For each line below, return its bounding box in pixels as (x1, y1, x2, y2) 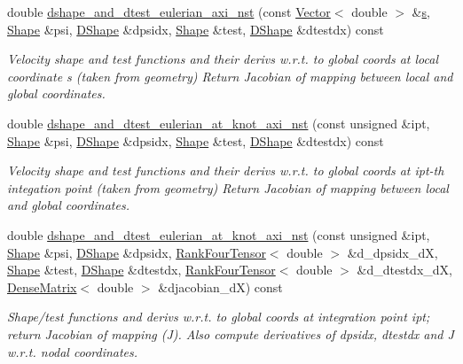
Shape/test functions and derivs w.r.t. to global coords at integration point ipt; (7, 307, 430, 326)
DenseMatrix (7, 277, 77, 296)
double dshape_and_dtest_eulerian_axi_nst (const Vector (7, 3, 331, 20)
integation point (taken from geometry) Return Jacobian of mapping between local (7, 178, 449, 197)
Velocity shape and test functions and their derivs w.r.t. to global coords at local (7, 50, 438, 68)
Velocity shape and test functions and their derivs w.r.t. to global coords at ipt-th (7, 161, 444, 180)
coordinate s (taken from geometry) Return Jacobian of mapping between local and (7, 66, 453, 85)
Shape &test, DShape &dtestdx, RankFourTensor (7, 260, 276, 279)
